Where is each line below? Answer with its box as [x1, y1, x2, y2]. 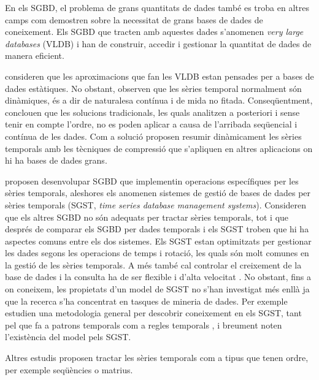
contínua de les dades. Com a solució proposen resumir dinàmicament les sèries [5, 129, 302, 142]
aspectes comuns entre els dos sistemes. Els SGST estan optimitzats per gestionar [5, 234, 312, 247]
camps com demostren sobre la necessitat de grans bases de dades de [5, 13, 263, 26]
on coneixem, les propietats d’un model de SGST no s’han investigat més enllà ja [5, 283, 310, 295]
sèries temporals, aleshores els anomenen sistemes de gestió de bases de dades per [5, 186, 311, 199]
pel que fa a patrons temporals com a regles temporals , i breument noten [5, 318, 282, 331]
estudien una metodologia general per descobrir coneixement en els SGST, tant [5, 306, 302, 319]
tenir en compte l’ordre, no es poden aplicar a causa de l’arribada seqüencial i [5, 118, 298, 131]
